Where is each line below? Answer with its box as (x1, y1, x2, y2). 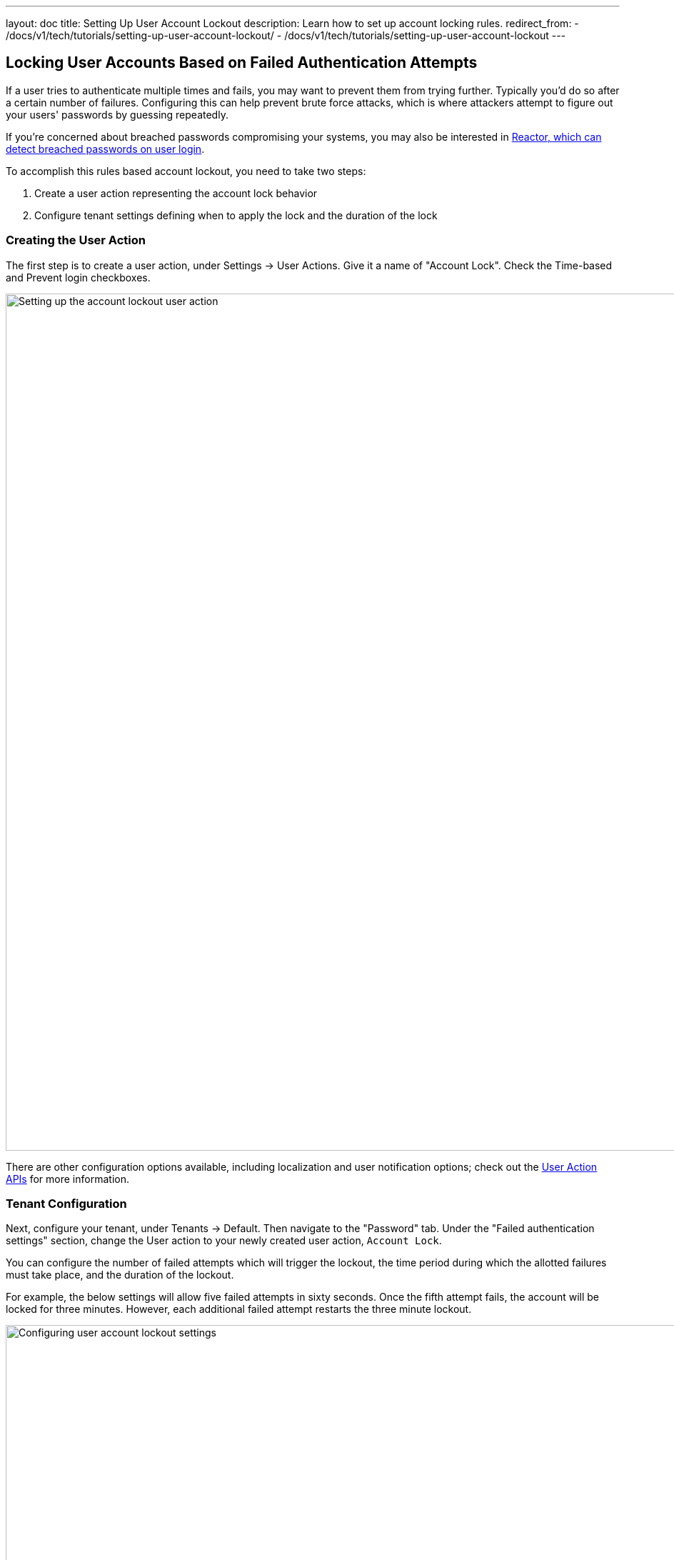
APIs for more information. (6, 1172, 129, 1185)
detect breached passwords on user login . (6, 142, 205, 155)
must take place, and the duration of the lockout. (6, 1269, 234, 1281)
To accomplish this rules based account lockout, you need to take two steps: (6, 164, 366, 177)
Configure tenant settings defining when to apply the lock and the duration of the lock (34, 209, 438, 221)
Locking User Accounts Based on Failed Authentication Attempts (6, 54, 478, 72)
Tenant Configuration (6, 1196, 127, 1211)
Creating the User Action (6, 233, 146, 248)
